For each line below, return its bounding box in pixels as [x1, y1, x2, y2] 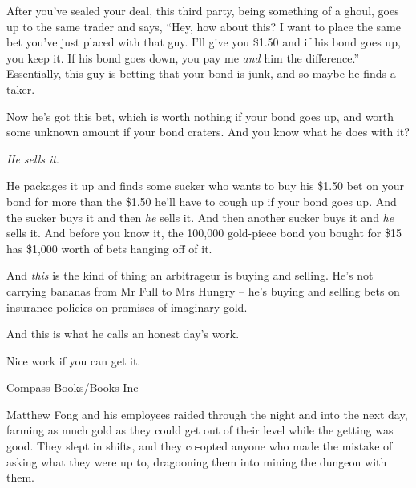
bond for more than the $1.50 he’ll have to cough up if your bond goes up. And [6, 192, 397, 209]
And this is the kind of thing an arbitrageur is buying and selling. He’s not [6, 267, 374, 284]
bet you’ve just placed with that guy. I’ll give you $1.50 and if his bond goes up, [6, 34, 401, 50]
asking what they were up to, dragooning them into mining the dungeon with [6, 453, 387, 470]
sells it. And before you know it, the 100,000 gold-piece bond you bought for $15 [6, 224, 402, 241]
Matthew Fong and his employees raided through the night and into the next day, [6, 405, 408, 422]
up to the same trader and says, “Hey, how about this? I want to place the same [6, 18, 401, 34]
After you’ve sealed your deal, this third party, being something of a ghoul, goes [6, 2, 399, 18]
